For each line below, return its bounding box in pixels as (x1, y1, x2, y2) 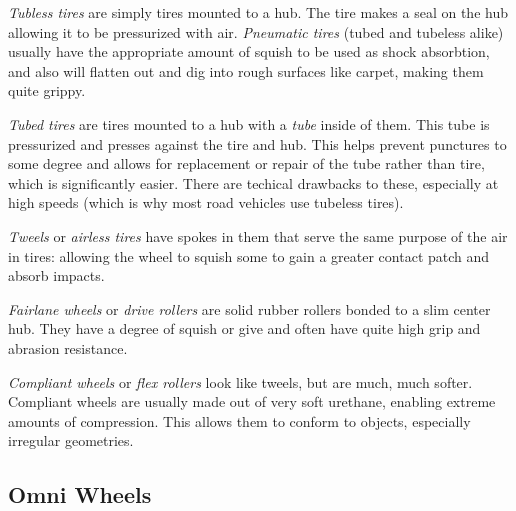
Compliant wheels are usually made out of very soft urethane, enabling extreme (8, 391, 496, 412)
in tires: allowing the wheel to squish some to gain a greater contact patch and (8, 245, 490, 266)
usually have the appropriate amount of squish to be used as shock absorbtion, (8, 41, 490, 62)
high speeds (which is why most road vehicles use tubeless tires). (8, 192, 404, 213)
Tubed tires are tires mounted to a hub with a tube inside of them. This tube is (8, 113, 490, 134)
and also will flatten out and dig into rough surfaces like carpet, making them (8, 60, 484, 81)
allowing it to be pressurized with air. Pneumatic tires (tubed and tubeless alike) (8, 21, 504, 42)
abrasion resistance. (8, 337, 128, 358)
